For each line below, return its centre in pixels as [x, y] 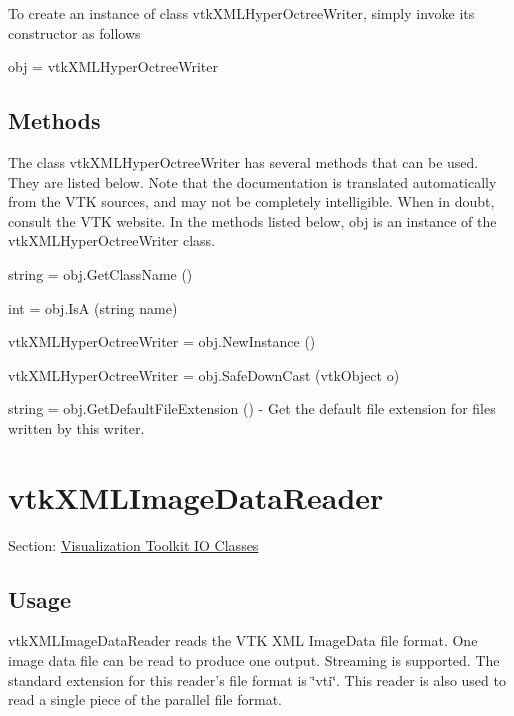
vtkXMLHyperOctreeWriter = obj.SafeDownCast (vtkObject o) [204, 374]
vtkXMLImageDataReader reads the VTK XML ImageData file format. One [243, 640]
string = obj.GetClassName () [100, 273]
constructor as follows [74, 32]
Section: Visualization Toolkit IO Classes [133, 544]
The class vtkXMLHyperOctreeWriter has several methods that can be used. [243, 161]
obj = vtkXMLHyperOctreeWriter [113, 66]
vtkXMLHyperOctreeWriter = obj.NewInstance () [162, 341]
